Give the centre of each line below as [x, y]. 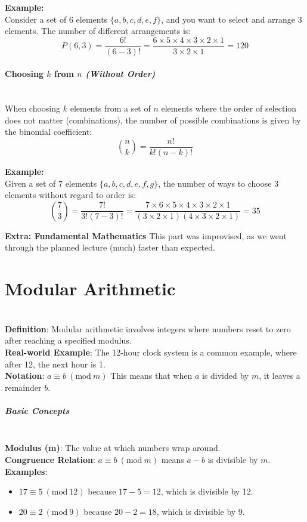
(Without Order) [120, 74]
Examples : [26, 471]
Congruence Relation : [50, 460]
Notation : [25, 376]
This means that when [151, 376]
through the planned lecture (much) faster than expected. [110, 247]
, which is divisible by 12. [207, 491]
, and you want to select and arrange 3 [232, 19]
